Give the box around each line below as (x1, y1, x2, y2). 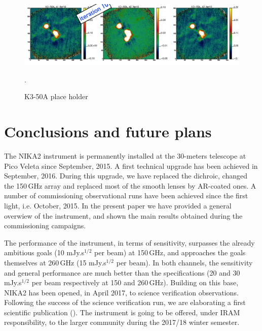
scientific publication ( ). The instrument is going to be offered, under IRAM (4, 307, 240, 317)
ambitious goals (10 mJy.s (4, 247, 84, 258)
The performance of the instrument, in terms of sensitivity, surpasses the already (4, 237, 255, 248)
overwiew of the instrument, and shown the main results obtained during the (4, 210, 243, 221)
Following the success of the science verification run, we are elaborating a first (4, 297, 246, 308)
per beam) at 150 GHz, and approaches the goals (94, 247, 246, 258)
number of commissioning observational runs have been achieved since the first (4, 190, 248, 201)
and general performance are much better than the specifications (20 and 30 (4, 267, 240, 278)
